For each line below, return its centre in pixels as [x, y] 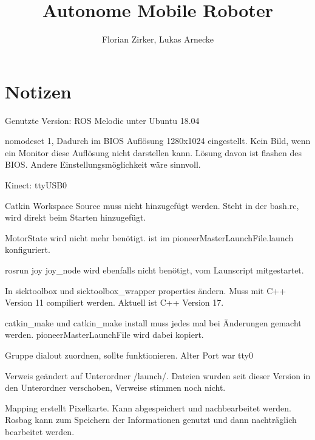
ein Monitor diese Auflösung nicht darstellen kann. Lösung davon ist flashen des [153, 152]
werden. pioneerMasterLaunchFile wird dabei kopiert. [104, 335]
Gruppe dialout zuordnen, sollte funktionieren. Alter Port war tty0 [129, 355]
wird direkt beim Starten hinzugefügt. [76, 217]
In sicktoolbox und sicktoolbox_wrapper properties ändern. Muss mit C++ [146, 290]
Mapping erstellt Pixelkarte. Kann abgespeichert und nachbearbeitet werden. [148, 407]
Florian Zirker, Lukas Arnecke [158, 39]
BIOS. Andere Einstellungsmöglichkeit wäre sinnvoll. [103, 164]
